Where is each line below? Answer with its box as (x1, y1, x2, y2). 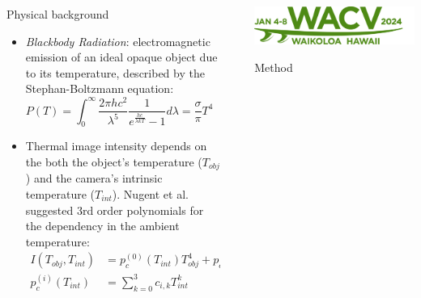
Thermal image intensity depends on (25, 137, 207, 154)
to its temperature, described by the (25, 64, 205, 81)
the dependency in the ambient (25, 217, 180, 234)
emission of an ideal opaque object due (25, 48, 218, 65)
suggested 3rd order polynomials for (25, 201, 204, 218)
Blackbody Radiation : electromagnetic (25, 32, 210, 49)
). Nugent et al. (112, 185, 189, 202)
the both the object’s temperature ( (25, 153, 202, 170)
